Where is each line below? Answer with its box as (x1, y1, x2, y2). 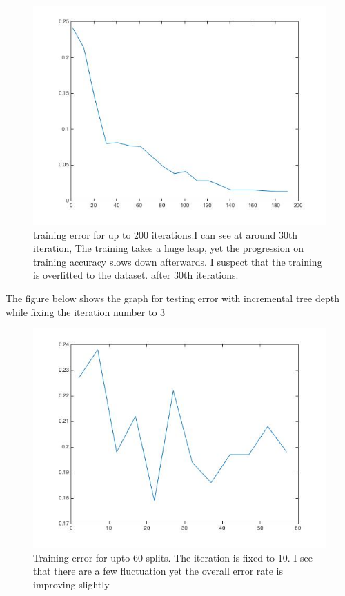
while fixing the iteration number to (6, 304, 157, 319)
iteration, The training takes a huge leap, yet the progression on (33, 241, 304, 255)
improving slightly (33, 577, 110, 591)
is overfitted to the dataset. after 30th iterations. (33, 268, 239, 282)
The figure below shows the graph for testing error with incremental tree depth (6, 290, 339, 305)
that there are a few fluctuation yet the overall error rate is (33, 564, 283, 578)
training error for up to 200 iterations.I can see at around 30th (33, 227, 298, 241)
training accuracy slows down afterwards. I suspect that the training (33, 254, 322, 268)
